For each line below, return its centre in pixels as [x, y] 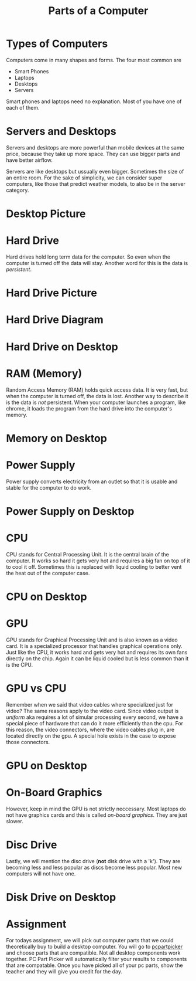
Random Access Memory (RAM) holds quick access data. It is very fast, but [97, 390]
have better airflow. [29, 160]
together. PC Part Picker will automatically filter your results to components [97, 959]
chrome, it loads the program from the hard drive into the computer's [89, 408]
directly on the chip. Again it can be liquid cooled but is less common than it [97, 658]
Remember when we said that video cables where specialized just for [90, 704]
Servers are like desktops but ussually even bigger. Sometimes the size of [95, 171]
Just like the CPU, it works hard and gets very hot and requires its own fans [97, 652]
